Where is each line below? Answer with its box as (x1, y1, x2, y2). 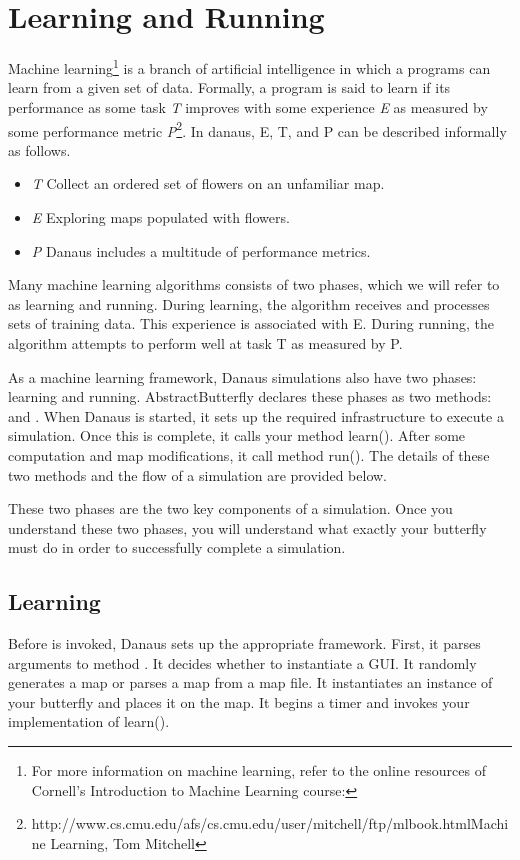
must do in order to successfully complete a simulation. (8, 537, 346, 558)
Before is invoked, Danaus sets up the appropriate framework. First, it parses (8, 633, 481, 654)
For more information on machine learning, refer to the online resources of (31, 760, 486, 781)
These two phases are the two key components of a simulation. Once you (8, 498, 453, 519)
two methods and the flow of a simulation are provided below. (8, 464, 388, 485)
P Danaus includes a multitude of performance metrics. (31, 240, 371, 261)
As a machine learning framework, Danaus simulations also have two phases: (8, 366, 477, 387)
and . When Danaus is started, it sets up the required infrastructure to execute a (8, 405, 504, 426)
